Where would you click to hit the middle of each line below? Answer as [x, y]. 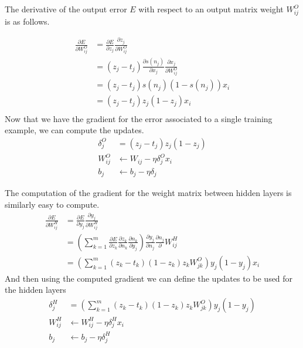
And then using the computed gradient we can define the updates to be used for [149, 278]
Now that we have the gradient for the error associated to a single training [139, 118]
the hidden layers [35, 290]
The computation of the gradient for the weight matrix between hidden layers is [148, 193]
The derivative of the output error [66, 9]
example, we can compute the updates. [74, 130]
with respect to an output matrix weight [211, 9]
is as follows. [27, 21]
